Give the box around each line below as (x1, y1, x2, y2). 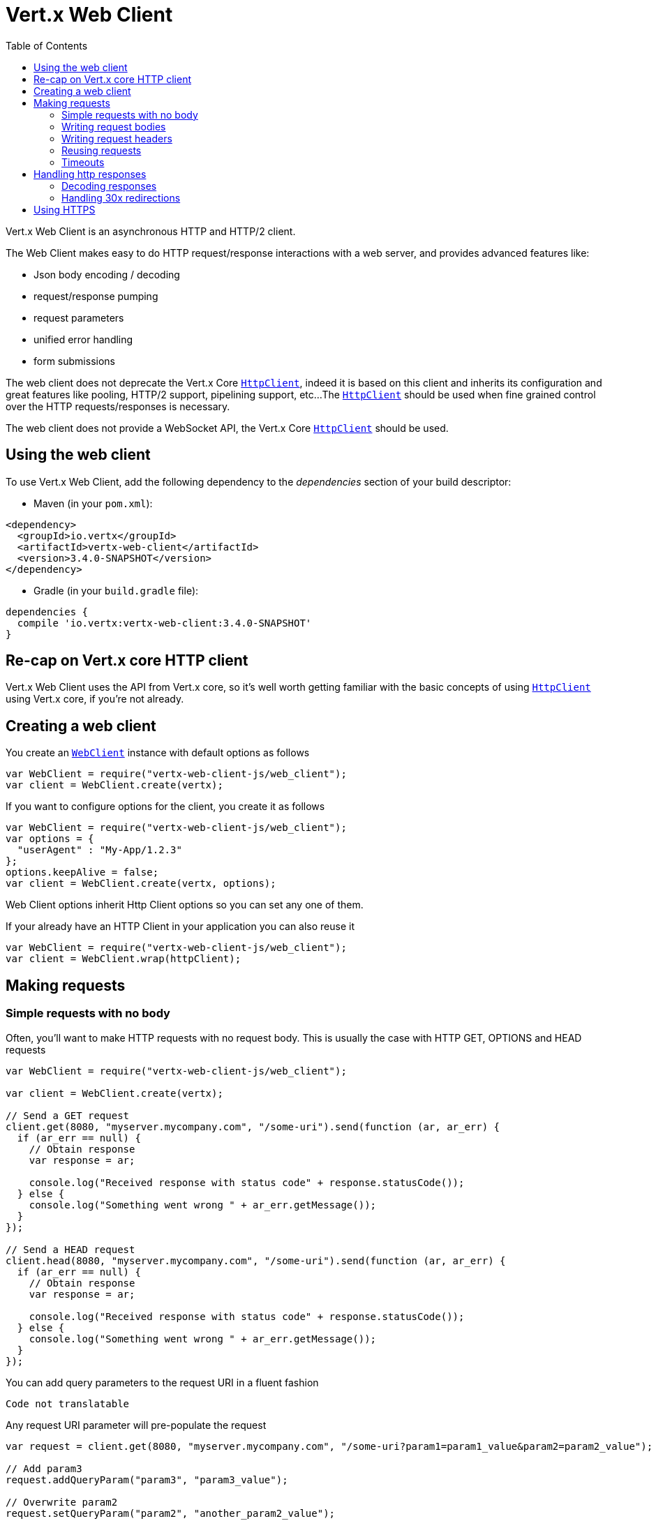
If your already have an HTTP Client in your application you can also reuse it (6, 920, 355, 933)
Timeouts (61, 156, 105, 168)
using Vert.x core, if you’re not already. (6, 693, 184, 705)
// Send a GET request (6, 1109, 130, 1121)
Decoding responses (61, 179, 157, 192)
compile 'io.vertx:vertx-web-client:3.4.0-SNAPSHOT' (17, 617, 312, 629)
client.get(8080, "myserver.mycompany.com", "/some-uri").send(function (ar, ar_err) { (6, 1121, 500, 1132)
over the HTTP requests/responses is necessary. (6, 400, 230, 412)
